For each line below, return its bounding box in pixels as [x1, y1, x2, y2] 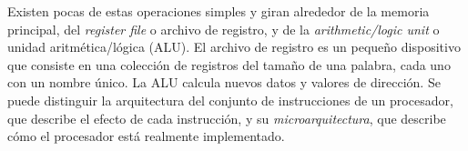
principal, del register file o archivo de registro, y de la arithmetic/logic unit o [7, 19, 440, 38]
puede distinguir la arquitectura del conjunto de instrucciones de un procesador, [7, 90, 453, 109]
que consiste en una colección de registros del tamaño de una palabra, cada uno [7, 55, 451, 74]
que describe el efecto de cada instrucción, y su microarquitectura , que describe [7, 108, 446, 127]
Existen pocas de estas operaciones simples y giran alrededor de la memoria [7, 2, 430, 20]
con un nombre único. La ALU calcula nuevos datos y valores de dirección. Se [7, 73, 441, 92]
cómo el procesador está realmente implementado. [7, 126, 285, 146]
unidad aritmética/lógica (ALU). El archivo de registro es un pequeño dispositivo [7, 37, 461, 56]
